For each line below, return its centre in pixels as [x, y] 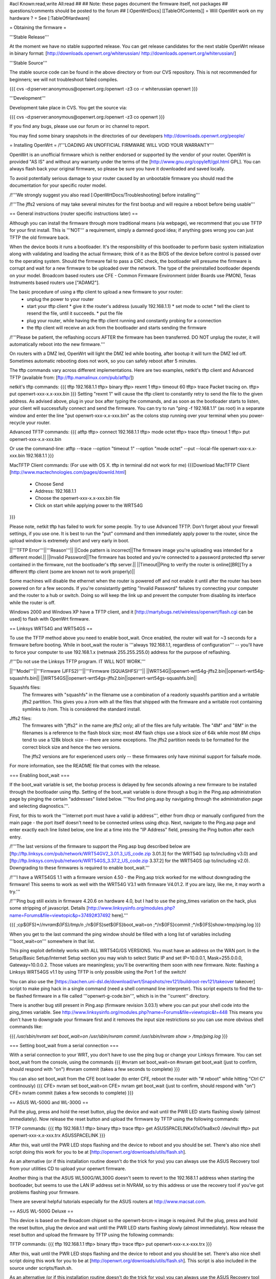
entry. [16, 837]
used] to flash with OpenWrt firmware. [50, 619]
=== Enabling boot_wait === [40, 775]
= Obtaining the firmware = [38, 28]
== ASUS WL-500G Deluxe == [41, 1211]
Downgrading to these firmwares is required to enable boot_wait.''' [79, 868]
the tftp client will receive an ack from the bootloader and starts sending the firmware [117, 328]
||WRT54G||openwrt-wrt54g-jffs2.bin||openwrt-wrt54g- [206, 671]
